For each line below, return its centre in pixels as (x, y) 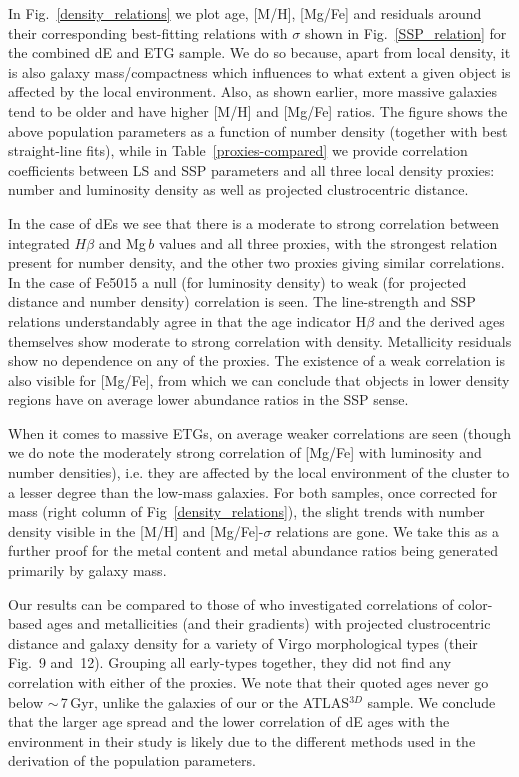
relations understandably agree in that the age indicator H (187, 320)
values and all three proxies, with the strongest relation (328, 242)
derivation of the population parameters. (132, 760)
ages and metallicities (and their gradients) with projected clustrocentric (268, 623)
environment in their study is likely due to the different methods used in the (242, 740)
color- (475, 603)
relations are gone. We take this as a (387, 530)
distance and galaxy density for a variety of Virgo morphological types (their (243, 642)
